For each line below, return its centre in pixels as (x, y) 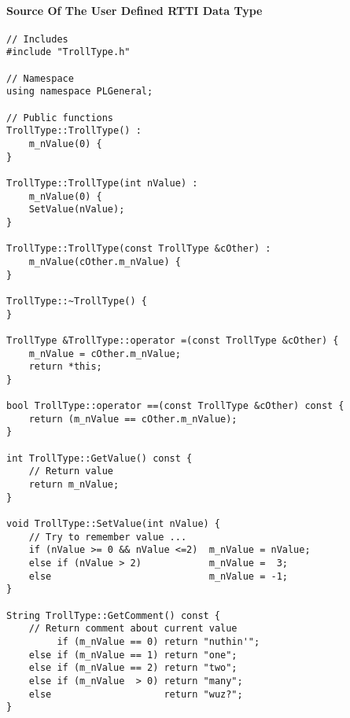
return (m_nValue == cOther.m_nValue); (133, 419)
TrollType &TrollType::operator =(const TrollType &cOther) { (173, 340)
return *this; (65, 367)
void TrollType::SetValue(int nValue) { (114, 524)
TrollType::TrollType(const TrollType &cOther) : (139, 249)
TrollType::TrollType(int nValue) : (102, 184)
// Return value (71, 471)
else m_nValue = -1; (158, 576)
